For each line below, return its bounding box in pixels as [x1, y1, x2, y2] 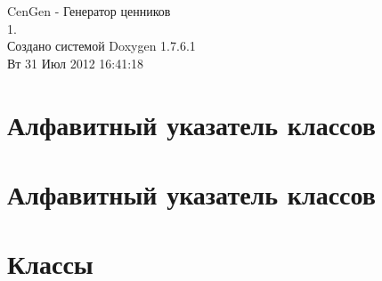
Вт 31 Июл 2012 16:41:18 [7, 53, 144, 72]
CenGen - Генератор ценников [7, 2, 171, 20]
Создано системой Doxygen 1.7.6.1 [7, 36, 196, 55]
